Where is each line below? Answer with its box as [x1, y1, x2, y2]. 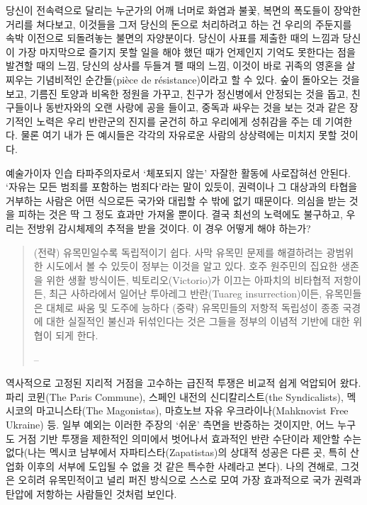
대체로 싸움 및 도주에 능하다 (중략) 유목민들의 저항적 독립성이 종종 [46, 300, 339, 314]
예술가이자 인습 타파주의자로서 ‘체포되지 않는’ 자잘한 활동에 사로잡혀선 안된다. [6, 165, 351, 180]
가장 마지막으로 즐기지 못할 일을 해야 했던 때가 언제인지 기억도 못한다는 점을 [18, 44, 356, 59]
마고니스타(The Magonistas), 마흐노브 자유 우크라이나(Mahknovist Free [36, 403, 349, 418]
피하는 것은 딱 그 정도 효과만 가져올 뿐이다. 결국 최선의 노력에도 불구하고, [18, 207, 343, 222]
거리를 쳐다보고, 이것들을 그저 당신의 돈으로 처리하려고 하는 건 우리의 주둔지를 [6, 16, 352, 31]
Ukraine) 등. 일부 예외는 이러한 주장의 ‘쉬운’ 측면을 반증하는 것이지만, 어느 [6, 417, 334, 432]
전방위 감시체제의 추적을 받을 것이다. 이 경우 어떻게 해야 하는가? [27, 220, 311, 235]
